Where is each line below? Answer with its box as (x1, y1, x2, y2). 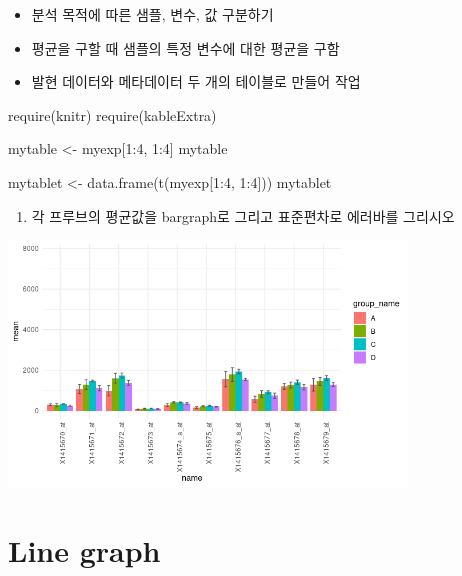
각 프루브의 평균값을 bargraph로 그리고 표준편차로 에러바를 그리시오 (31, 205, 455, 226)
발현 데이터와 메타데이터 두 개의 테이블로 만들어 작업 (31, 71, 361, 92)
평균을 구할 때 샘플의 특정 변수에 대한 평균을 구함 (31, 37, 340, 58)
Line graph (8, 529, 161, 570)
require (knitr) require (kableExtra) (8, 104, 217, 125)
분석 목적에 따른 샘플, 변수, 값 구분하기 (31, 4, 274, 24)
